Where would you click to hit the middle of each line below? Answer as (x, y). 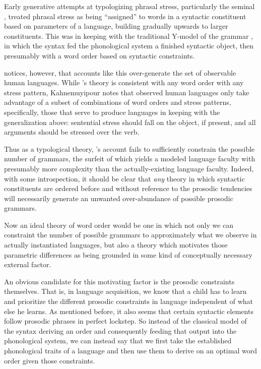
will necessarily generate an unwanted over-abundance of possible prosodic (119, 198)
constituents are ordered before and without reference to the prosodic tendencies (128, 188)
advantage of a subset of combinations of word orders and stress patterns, (118, 102)
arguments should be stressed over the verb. (72, 132)
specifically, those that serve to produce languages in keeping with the (112, 112)
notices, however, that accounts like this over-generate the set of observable (120, 72)
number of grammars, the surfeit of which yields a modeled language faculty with (130, 159)
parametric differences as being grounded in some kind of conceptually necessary (128, 254)
